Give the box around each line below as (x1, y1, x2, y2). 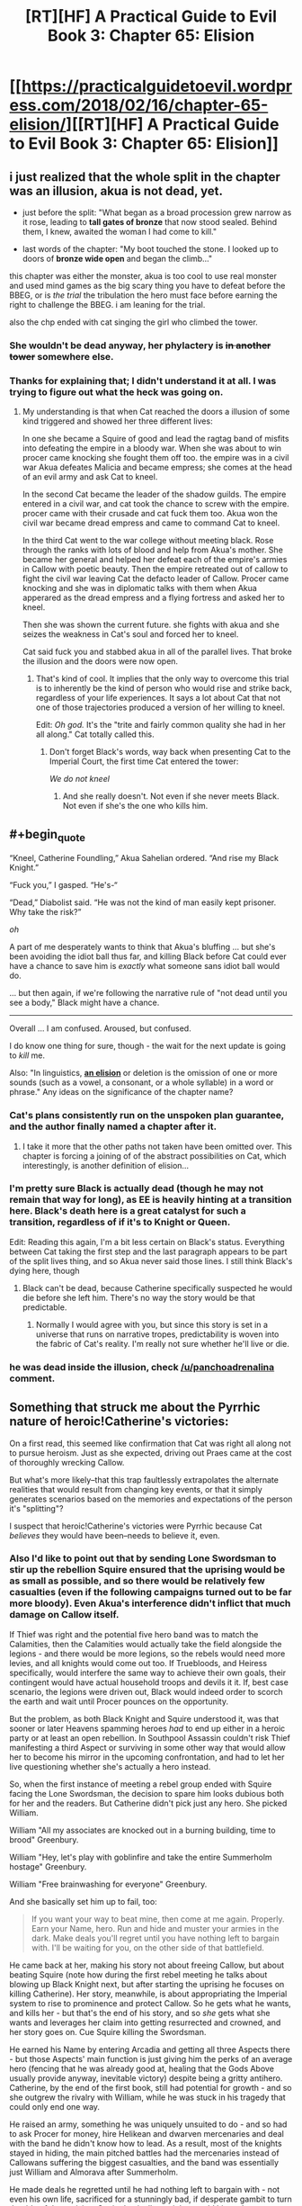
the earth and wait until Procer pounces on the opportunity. (9, 1696, 229, 1707)
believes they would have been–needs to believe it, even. (9, 1529, 220, 1540)
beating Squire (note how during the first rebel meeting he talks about (9, 1968, 268, 1980)
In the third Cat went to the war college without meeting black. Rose (22, 535, 274, 546)
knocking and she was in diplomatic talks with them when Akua (22, 583, 258, 594)
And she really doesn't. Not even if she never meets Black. (62, 791, 280, 802)
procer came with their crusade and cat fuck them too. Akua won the (22, 508, 279, 519)
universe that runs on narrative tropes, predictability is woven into (35, 1329, 280, 1340)
